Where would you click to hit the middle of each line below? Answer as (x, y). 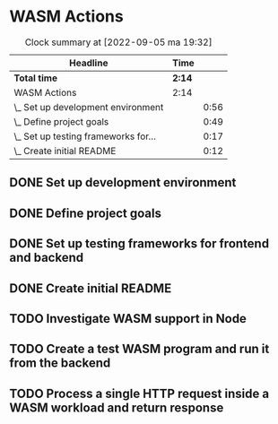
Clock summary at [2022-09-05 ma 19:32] (118, 42)
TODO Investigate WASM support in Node (128, 319)
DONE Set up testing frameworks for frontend (139, 244)
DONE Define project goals (85, 213)
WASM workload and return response (117, 407)
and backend (46, 258)
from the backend (60, 363)
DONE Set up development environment (123, 182)
